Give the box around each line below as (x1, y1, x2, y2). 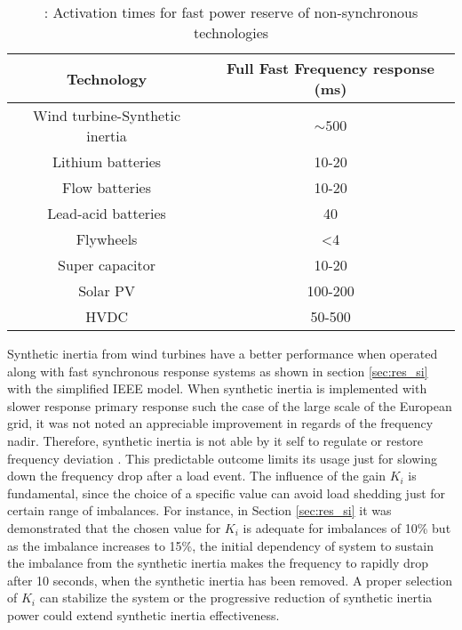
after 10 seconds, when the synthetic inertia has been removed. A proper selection (7, 570, 453, 589)
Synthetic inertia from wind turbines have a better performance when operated (7, 344, 438, 362)
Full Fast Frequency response (227, 58, 435, 78)
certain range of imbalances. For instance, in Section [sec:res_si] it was (7, 501, 392, 520)
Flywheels (76, 229, 138, 249)
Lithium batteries (52, 151, 162, 172)
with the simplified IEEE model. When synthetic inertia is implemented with (7, 379, 427, 398)
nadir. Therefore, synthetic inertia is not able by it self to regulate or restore (7, 431, 424, 449)
